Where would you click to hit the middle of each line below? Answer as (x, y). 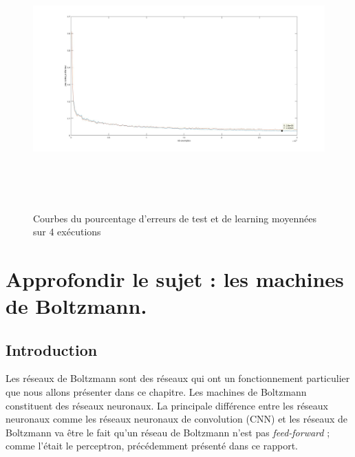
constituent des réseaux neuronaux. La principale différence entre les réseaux (167, 405)
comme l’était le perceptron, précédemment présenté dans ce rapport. (152, 446)
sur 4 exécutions (67, 232)
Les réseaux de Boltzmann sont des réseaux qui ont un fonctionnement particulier (178, 378)
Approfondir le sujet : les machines (175, 278)
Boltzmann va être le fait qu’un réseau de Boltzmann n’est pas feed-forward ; (168, 432)
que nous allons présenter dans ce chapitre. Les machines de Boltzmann (156, 392)
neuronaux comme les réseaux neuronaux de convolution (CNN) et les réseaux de (177, 419)
